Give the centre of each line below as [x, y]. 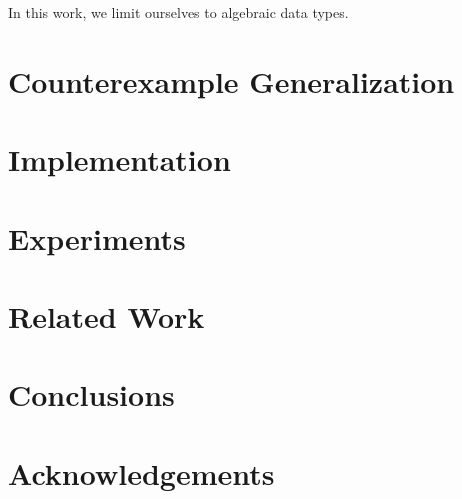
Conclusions [91, 394]
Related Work [106, 315]
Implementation [119, 159]
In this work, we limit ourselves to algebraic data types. [178, 12]
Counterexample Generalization [231, 80]
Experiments [97, 237]
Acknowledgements [141, 472]
